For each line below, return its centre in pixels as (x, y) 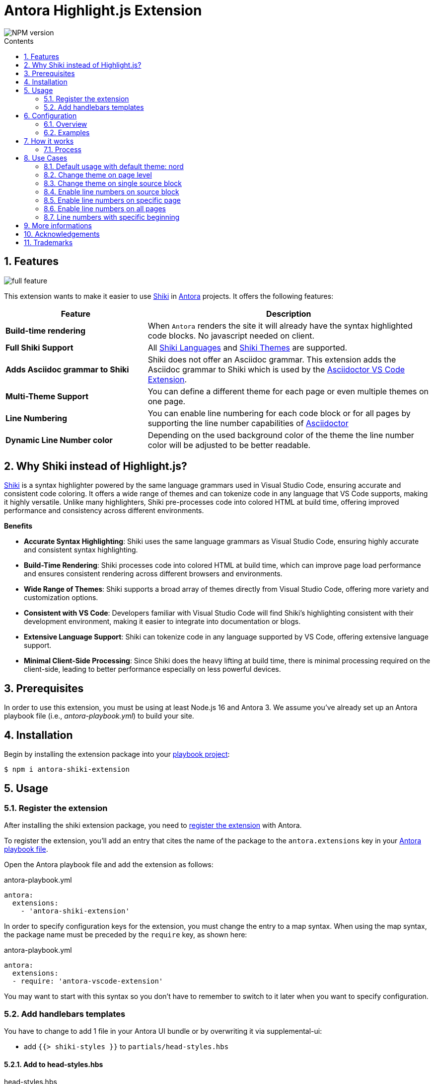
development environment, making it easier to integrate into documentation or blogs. (162, 622)
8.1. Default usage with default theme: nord (114, 166)
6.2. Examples (67, 132)
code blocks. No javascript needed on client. (231, 335)
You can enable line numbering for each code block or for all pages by (279, 413)
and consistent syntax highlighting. (81, 550)
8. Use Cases (46, 158)
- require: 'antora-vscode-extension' (88, 981)
